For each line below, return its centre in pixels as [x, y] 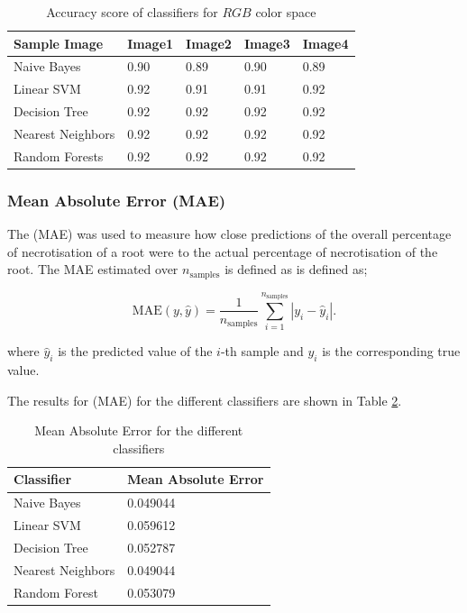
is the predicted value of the [135, 351]
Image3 [267, 43]
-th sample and [262, 351]
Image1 [151, 43]
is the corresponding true [391, 351]
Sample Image [59, 43]
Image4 [325, 43]
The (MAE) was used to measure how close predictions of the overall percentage [229, 234]
